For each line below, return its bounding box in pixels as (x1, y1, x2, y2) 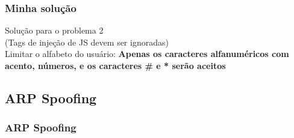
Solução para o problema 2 (5, 24, 104, 37)
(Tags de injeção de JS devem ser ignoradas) (5, 35, 169, 48)
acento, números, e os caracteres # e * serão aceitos (5, 59, 226, 71)
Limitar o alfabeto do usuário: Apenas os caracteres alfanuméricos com (5, 47, 289, 60)
